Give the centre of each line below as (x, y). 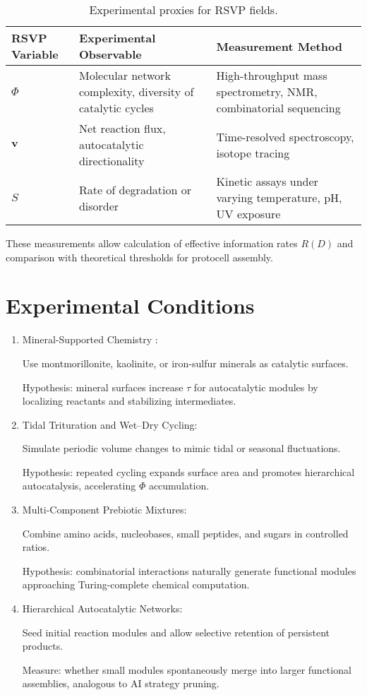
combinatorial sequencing (278, 108)
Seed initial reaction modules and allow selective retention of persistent (176, 632)
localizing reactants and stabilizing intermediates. (129, 401)
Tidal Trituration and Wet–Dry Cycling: (110, 424)
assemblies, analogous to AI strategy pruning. (121, 683)
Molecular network (125, 75)
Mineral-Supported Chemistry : (90, 339)
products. (43, 646)
